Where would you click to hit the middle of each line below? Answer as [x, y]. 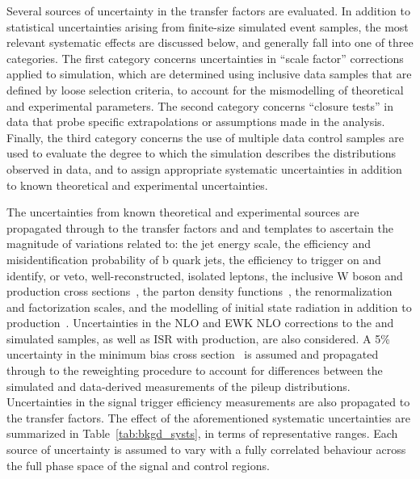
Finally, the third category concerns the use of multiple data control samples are [205, 137]
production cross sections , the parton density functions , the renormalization [199, 291]
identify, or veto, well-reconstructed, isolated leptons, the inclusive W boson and [205, 275]
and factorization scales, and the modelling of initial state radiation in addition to [209, 307]
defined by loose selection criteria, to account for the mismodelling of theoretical [205, 89]
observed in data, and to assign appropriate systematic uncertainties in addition [204, 168]
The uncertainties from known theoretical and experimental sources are [183, 212]
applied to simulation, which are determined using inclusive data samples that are [209, 74]
